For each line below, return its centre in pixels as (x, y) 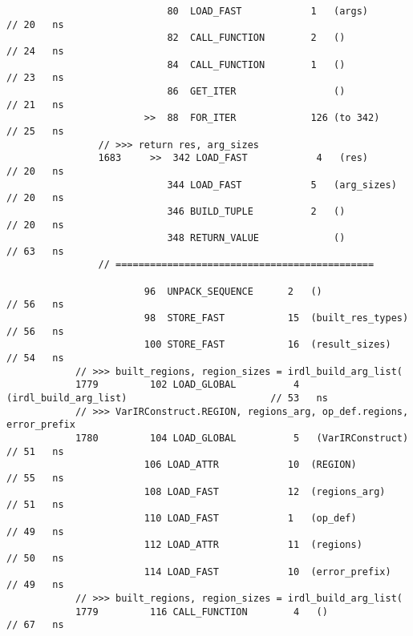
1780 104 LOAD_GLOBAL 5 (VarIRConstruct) (242, 438)
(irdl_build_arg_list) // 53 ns (167, 399)
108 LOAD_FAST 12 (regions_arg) (265, 491)
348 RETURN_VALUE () (256, 238)
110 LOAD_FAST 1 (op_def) (250, 518)
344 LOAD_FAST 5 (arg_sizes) (282, 185)
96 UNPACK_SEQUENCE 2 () (233, 291)
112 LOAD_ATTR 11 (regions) (253, 545)
